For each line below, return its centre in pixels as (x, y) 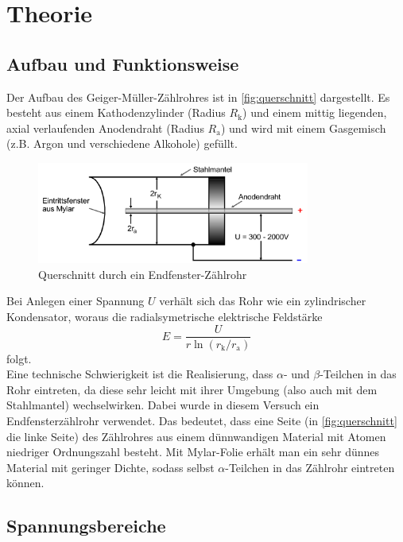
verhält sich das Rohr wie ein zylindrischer (263, 301)
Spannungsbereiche (86, 526)
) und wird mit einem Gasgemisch (303, 128)
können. (25, 483)
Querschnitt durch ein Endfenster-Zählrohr (143, 274)
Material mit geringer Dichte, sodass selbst (110, 467)
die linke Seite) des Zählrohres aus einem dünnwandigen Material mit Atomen (196, 436)
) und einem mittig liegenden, (315, 112)
